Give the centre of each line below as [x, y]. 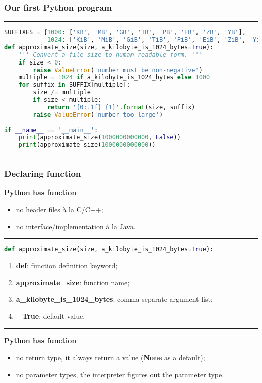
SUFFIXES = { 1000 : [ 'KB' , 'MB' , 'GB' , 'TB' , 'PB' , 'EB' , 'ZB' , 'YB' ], [125, 33]
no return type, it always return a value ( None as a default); [110, 358]
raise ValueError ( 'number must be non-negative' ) [118, 70]
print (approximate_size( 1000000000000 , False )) [100, 137]
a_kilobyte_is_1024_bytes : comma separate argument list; [114, 299]
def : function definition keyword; [67, 265]
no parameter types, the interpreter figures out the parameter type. [120, 374]
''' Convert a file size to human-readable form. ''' [110, 55]
